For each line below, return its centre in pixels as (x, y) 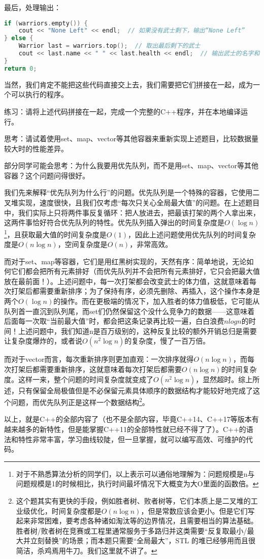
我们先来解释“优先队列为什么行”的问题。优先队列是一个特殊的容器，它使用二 (132, 192)
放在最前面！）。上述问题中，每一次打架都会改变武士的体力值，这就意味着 (127, 281)
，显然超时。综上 (224, 379)
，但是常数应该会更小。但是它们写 (198, 510)
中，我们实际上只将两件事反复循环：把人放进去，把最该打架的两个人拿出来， (132, 212)
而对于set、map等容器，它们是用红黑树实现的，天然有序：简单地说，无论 (125, 261)
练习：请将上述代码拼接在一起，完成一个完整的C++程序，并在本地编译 (122, 111)
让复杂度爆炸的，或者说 (43, 341)
